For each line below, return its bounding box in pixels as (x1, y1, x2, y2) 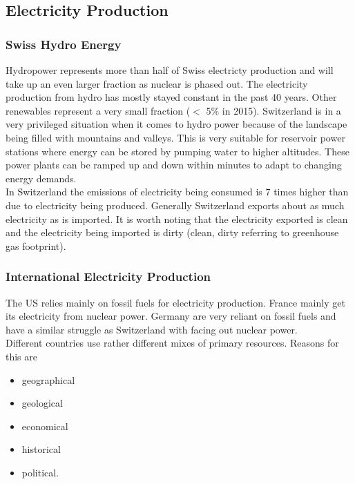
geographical (21, 372, 75, 387)
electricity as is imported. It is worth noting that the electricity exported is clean (6, 211, 348, 226)
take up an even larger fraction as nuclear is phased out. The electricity (6, 76, 308, 90)
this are (6, 349, 38, 363)
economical (21, 418, 68, 433)
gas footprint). (6, 238, 66, 253)
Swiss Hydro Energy (6, 35, 122, 52)
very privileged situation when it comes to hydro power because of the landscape (6, 117, 347, 131)
